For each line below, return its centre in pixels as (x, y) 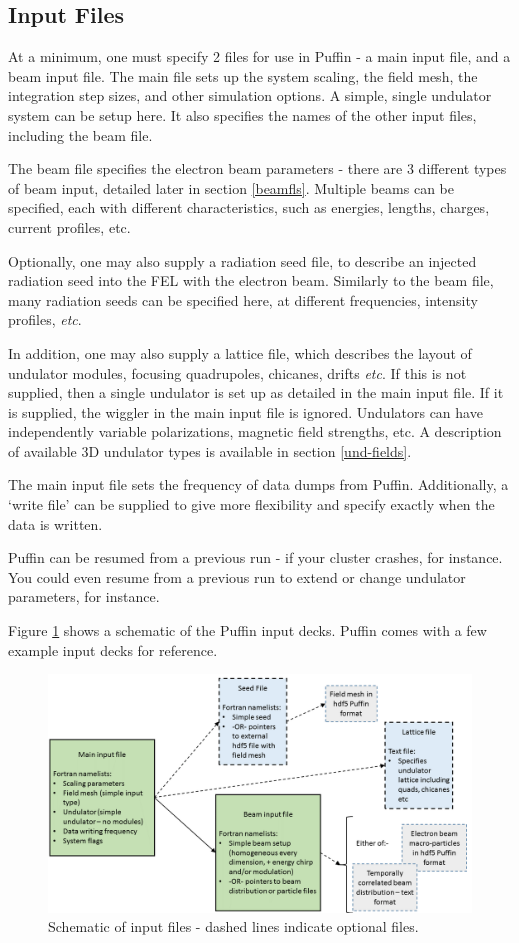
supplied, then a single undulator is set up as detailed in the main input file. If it (256, 392)
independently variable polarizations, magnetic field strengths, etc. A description (255, 431)
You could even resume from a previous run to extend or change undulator (237, 576)
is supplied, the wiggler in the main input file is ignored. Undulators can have (245, 411)
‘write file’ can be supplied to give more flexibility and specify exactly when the (251, 504)
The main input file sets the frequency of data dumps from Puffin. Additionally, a (258, 484)
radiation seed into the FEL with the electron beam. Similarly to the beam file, (251, 280)
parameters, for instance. (84, 596)
